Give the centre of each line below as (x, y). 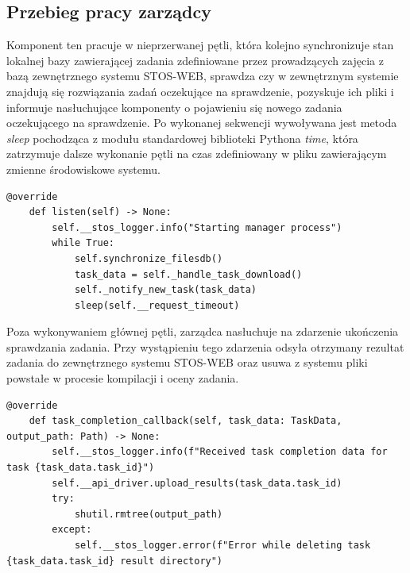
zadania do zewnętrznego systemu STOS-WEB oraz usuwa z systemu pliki (187, 362)
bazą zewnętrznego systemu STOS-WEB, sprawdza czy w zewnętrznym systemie (203, 76)
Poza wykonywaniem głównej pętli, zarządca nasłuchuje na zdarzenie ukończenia (203, 331)
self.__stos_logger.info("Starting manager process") (197, 227)
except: (72, 530)
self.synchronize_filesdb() (149, 258)
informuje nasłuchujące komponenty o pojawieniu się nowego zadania (174, 107)
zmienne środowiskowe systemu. (83, 169)
